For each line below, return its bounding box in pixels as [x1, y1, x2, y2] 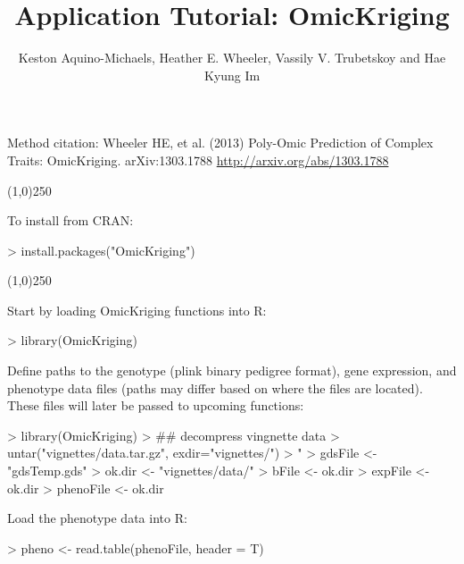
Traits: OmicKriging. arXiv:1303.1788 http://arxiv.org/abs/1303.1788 [7, 150, 389, 169]
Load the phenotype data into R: [7, 509, 187, 527]
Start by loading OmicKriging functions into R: [7, 300, 267, 319]
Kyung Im [203, 65, 261, 84]
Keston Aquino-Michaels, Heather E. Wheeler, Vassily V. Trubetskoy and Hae [18, 48, 446, 67]
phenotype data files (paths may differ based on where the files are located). [7, 378, 423, 397]
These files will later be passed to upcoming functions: [7, 396, 304, 415]
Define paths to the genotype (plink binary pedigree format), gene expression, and [7, 361, 457, 380]
